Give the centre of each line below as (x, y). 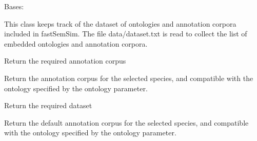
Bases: (14, 6)
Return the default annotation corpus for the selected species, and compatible (126, 122)
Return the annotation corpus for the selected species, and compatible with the (129, 78)
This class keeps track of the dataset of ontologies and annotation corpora (120, 23)
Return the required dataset (48, 105)
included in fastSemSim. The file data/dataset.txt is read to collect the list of (126, 34)
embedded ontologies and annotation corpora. (76, 43)
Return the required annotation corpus (65, 61)
